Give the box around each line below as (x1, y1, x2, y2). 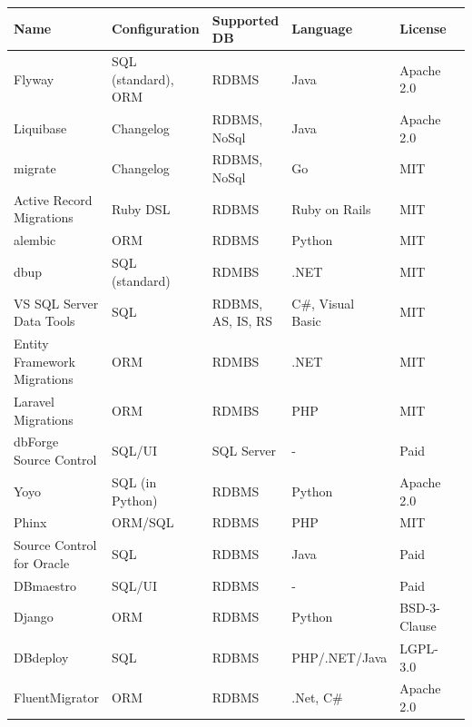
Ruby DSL (112, 199, 171, 218)
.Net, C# (291, 688, 343, 707)
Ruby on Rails (291, 199, 371, 218)
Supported (211, 10, 280, 29)
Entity (14, 334, 49, 352)
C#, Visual (291, 293, 355, 312)
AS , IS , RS (211, 311, 273, 330)
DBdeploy (14, 647, 69, 666)
